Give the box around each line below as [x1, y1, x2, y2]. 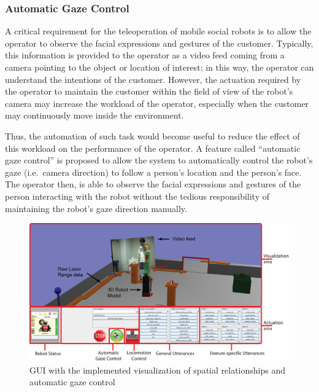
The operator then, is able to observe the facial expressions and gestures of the [5, 178, 301, 190]
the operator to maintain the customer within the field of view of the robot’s [5, 85, 293, 98]
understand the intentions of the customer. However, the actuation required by [5, 73, 301, 85]
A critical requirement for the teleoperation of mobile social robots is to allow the [5, 25, 312, 37]
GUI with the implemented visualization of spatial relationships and [29, 363, 285, 376]
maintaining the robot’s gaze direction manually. [5, 202, 187, 214]
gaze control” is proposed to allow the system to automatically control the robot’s [5, 154, 313, 167]
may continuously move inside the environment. [5, 109, 184, 122]
